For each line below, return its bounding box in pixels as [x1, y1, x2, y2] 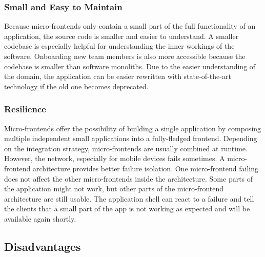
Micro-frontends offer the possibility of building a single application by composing [4, 123, 261, 133]
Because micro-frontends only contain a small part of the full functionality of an [4, 21, 256, 31]
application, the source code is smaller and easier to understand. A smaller [4, 30, 239, 41]
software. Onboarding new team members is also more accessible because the [4, 51, 246, 61]
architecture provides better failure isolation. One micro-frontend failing [33, 163, 258, 173]
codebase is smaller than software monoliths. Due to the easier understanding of [4, 61, 256, 71]
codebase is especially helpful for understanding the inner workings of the [4, 41, 235, 51]
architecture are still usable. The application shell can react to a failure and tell [4, 193, 254, 204]
